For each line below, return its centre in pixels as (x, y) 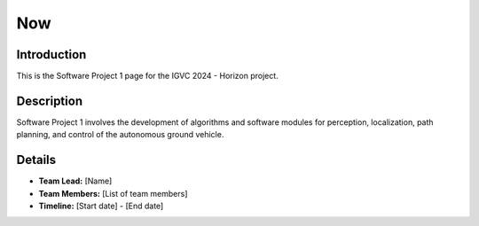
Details (36, 160)
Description (50, 101)
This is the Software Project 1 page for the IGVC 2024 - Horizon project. (147, 76)
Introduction (51, 55)
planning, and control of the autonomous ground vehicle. (120, 135)
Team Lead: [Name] (75, 181)
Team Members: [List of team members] (113, 193)
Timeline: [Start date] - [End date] (101, 206)
